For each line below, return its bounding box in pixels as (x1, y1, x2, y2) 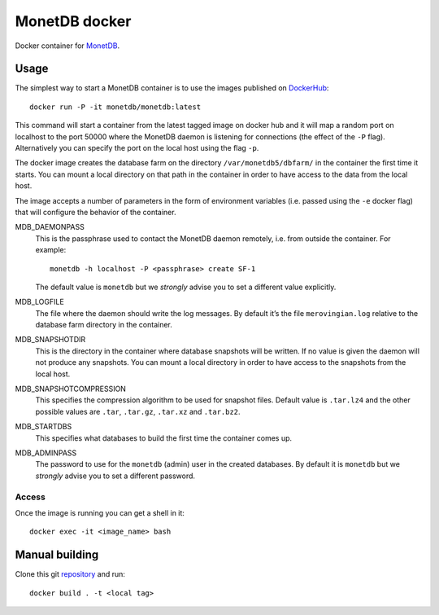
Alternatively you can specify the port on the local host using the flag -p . (15, 143, 259, 153)
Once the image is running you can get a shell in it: (15, 507, 185, 517)
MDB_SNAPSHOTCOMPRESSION (15, 384, 126, 394)
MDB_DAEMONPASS (15, 222, 85, 232)
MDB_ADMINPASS (15, 448, 77, 458)
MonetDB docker (15, 12, 132, 30)
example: (35, 245, 67, 255)
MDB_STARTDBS (15, 422, 72, 432)
